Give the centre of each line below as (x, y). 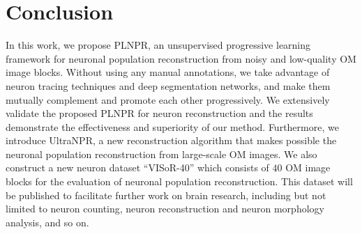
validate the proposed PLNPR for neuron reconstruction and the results (159, 113)
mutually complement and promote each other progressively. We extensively (168, 99)
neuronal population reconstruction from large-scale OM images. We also (161, 154)
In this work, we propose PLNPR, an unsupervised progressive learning (158, 45)
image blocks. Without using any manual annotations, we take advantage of (168, 72)
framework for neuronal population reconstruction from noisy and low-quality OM (181, 58)
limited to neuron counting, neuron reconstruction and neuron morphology (165, 209)
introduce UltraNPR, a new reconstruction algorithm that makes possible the (171, 140)
